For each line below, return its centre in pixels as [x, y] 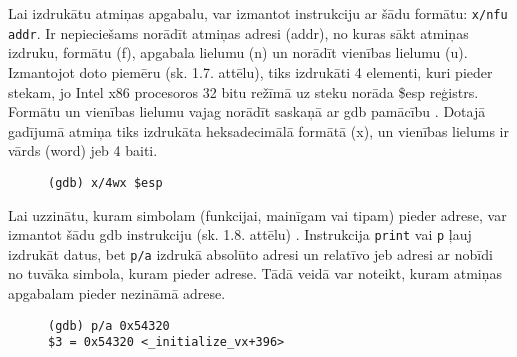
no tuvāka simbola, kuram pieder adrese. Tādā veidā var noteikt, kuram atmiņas [255, 273]
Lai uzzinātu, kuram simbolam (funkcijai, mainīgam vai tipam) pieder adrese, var [257, 214]
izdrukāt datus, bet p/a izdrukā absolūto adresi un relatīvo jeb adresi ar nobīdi [250, 253]
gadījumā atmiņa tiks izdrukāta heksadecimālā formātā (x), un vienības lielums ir [258, 130]
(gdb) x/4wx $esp [105, 182]
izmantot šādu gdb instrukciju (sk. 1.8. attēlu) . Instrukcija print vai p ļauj [240, 234]
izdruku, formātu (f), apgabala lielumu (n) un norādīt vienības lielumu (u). [238, 52]
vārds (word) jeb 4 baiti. [83, 150]
